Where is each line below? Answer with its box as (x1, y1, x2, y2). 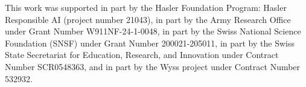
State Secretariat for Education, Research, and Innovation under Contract (5, 48, 279, 61)
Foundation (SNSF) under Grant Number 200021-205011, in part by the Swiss (5, 36, 295, 49)
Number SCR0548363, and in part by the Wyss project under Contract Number (5, 60, 301, 72)
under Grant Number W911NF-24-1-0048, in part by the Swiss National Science (5, 25, 301, 37)
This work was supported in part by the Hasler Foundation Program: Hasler (5, 1, 287, 13)
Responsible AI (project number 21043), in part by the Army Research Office (5, 13, 291, 25)
